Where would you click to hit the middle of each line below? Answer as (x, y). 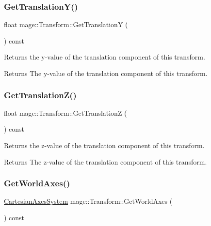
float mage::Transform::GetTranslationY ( (66, 24)
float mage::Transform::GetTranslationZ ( (65, 113)
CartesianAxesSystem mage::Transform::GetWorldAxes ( (88, 201)
